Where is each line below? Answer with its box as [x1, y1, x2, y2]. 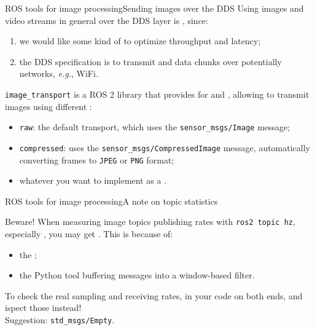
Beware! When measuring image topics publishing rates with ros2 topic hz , [5, 215, 295, 228]
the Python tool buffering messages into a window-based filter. [19, 269, 255, 281]
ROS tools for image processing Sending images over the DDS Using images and [5, 2, 304, 14]
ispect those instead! [5, 301, 82, 314]
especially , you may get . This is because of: [5, 227, 173, 240]
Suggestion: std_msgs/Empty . [5, 313, 115, 326]
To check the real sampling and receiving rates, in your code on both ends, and [5, 289, 303, 302]
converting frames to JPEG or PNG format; [19, 153, 174, 166]
